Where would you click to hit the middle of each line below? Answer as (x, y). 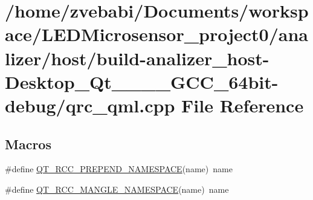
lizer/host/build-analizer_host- (137, 58)
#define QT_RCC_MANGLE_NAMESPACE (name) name (117, 189)
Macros (28, 144)
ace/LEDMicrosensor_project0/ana (156, 34)
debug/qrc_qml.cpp (90, 105)
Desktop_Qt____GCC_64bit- (142, 81)
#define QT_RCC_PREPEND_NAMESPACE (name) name (119, 169)
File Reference (243, 105)
